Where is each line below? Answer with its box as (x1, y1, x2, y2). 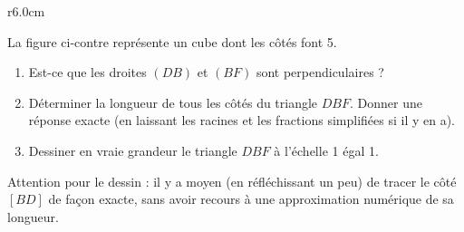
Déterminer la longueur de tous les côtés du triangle (28, 92, 318, 111)
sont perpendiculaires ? (256, 63, 384, 82)
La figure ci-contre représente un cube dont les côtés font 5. (7, 32, 337, 51)
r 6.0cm (7, 2, 45, 20)
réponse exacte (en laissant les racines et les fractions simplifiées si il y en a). (28, 111, 455, 130)
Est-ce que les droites (28, 63, 147, 82)
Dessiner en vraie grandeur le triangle (28, 140, 237, 159)
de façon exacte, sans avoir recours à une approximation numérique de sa (48, 189, 454, 208)
